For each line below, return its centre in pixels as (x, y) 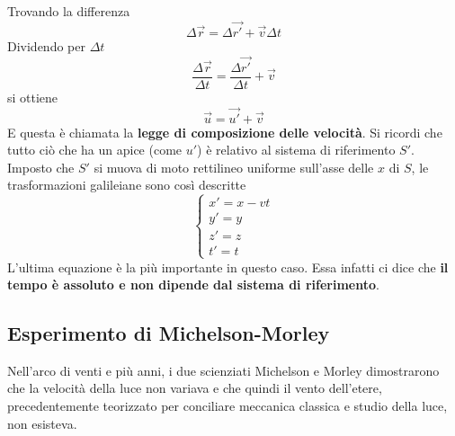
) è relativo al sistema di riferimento (296, 150)
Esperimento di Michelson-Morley (169, 333)
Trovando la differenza (69, 11)
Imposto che (41, 167)
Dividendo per (46, 45)
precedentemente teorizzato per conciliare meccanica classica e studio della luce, (227, 406)
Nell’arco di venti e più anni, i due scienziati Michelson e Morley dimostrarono (223, 370)
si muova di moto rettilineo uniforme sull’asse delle (234, 167)
